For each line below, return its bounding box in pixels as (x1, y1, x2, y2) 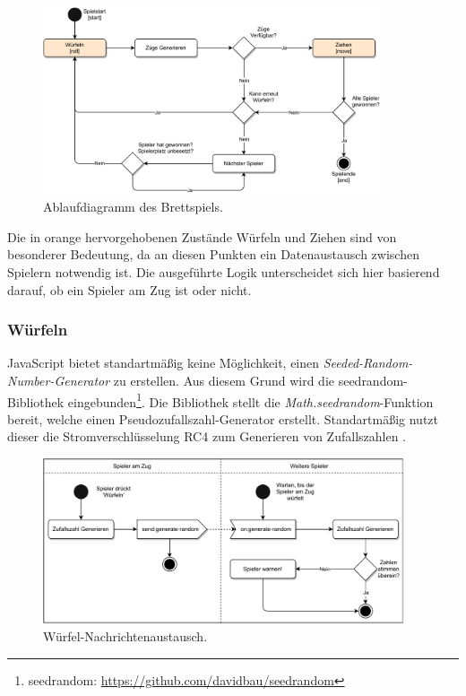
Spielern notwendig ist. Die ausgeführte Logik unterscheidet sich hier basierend (7, 263, 440, 282)
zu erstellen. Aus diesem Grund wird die (113, 371, 334, 390)
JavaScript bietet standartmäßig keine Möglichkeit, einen (7, 353, 320, 372)
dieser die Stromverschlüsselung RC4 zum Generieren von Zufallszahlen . (7, 427, 406, 446)
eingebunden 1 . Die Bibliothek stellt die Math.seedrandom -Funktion (67, 389, 434, 411)
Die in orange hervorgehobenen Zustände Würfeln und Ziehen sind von (7, 227, 397, 246)
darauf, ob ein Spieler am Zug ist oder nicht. (7, 280, 252, 299)
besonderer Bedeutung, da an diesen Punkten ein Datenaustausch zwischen (7, 245, 419, 264)
